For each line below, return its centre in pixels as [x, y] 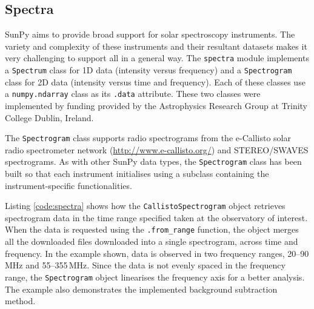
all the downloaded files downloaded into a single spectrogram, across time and [152, 241]
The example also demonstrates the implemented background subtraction [141, 289]
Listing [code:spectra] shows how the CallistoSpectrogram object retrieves [145, 206]
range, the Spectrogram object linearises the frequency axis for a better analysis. [155, 277]
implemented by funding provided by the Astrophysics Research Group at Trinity [156, 105]
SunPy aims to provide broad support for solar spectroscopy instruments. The [150, 34]
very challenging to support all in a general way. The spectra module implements [157, 58]
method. [20, 301]
